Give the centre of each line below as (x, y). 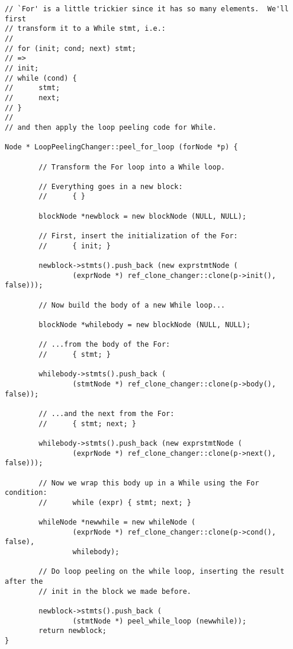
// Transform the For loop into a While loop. (132, 167)
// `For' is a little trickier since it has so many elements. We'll (147, 9)
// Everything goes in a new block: (111, 186)
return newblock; (73, 631)
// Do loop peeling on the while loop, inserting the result (162, 572)
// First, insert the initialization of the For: (138, 236)
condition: (26, 493)
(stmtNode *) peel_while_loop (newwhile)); (160, 621)
